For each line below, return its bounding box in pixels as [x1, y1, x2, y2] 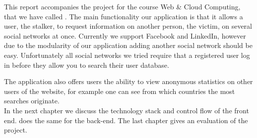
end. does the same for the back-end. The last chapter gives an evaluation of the [4, 115, 248, 125]
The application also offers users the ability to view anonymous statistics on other [4, 76, 253, 87]
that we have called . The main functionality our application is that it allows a [4, 11, 243, 21]
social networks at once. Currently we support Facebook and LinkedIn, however [4, 30, 246, 41]
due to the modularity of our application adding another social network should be [4, 40, 253, 50]
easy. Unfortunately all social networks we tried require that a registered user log [4, 49, 250, 60]
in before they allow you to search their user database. [4, 59, 169, 70]
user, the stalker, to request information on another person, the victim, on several [4, 21, 252, 31]
